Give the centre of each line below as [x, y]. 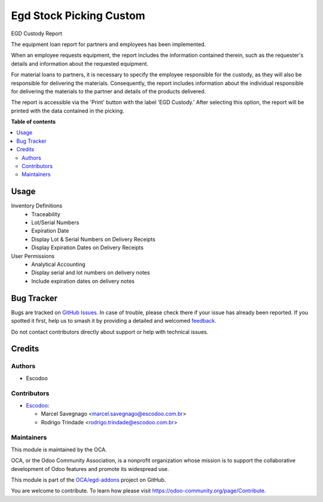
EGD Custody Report [37, 33]
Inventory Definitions [37, 206]
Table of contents [33, 122]
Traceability [46, 214]
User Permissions [33, 256]
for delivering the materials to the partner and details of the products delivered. [109, 91]
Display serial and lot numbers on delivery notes [91, 273]
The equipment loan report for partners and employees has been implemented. [109, 44]
